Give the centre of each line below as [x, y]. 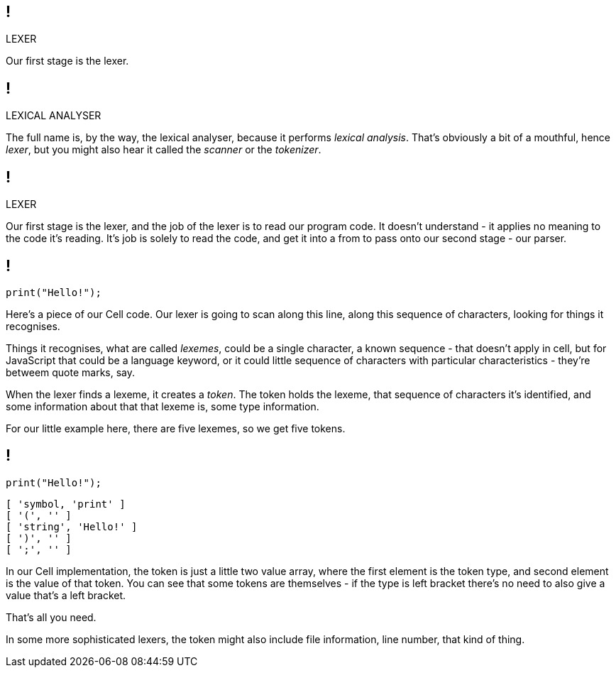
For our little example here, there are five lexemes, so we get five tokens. [176, 428]
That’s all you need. [51, 617]
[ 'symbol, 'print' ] [66, 504]
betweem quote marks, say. [71, 372]
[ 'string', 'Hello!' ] [72, 526]
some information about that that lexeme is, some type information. [163, 406]
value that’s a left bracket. [66, 595]
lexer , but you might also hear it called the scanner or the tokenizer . [164, 150]
